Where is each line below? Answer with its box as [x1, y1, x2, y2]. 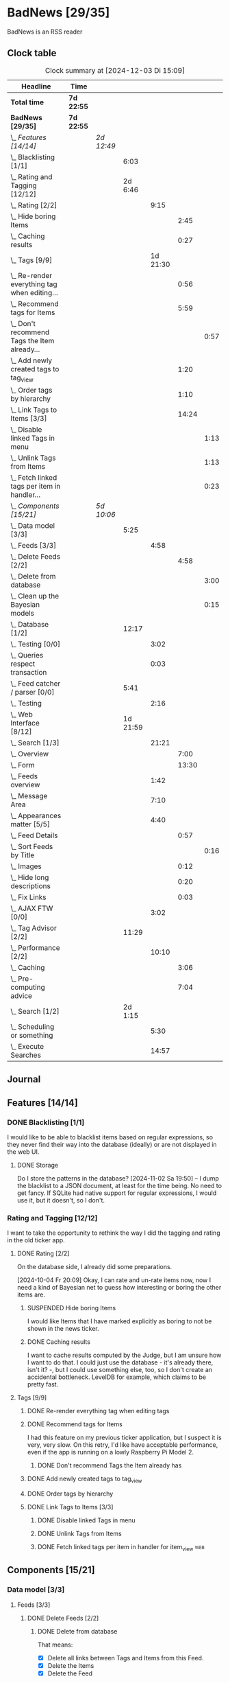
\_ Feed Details [10, 831, 58, 840]
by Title [10, 850, 35, 859]
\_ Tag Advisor [10, 923, 57, 933]
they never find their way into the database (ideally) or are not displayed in [7, 1141, 217, 1149]
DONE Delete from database [37, 1627, 118, 1635]
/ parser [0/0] [10, 687, 55, 697]
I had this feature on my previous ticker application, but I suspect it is [27, 1433, 222, 1442]
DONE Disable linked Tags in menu [37, 1516, 136, 1524]
